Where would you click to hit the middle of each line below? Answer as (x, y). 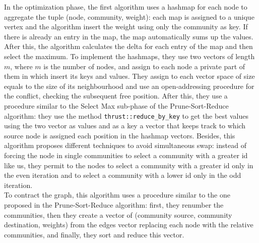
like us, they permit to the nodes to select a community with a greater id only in (129, 165)
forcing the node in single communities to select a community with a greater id (126, 155)
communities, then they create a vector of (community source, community (118, 214)
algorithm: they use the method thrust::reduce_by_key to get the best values (126, 115)
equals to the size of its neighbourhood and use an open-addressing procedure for (129, 86)
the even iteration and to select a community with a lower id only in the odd (123, 175)
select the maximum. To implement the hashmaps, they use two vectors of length (129, 56)
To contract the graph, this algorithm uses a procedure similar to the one (117, 195)
